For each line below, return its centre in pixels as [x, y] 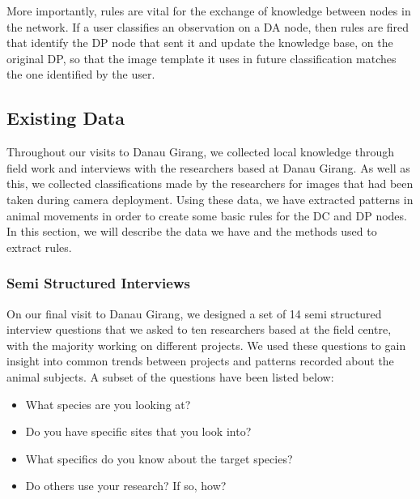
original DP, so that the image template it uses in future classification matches [202, 58]
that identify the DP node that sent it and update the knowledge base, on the [200, 43]
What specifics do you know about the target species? [159, 458]
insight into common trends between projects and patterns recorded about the [200, 361]
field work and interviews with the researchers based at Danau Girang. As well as [208, 167]
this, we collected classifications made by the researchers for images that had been [210, 183]
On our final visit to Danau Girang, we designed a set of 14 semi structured [194, 313]
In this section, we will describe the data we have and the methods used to [192, 231]
